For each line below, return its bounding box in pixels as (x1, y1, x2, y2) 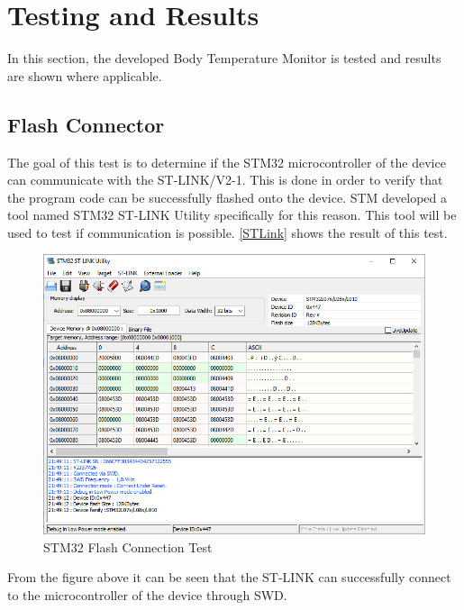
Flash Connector (7, 110, 165, 138)
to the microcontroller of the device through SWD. (7, 585, 287, 604)
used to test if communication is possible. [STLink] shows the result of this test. (7, 223, 448, 241)
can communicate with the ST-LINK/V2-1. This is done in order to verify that (7, 170, 443, 189)
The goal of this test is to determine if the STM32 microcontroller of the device (7, 152, 446, 171)
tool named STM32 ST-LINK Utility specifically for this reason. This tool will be (7, 205, 457, 224)
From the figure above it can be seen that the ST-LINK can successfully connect (7, 568, 451, 587)
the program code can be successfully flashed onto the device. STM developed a (7, 187, 448, 206)
